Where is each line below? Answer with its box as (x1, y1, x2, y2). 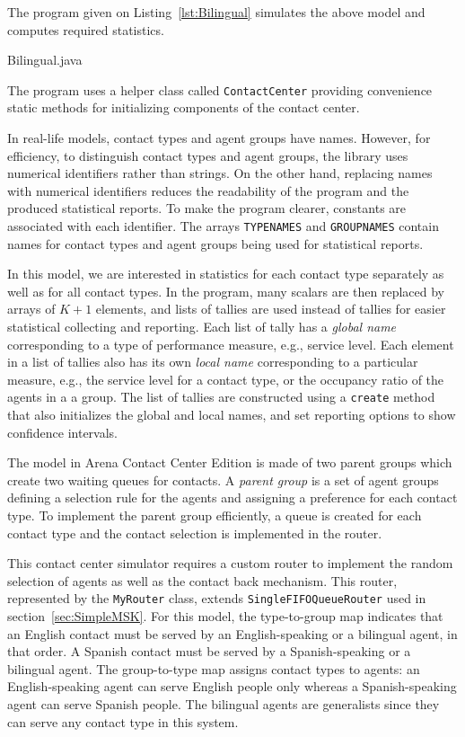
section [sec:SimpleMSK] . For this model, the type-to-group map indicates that (7, 607, 443, 626)
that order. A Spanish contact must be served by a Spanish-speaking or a (7, 642, 411, 661)
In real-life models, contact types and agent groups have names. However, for (7, 129, 431, 147)
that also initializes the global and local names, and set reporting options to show (7, 405, 456, 424)
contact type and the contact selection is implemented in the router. (7, 523, 382, 542)
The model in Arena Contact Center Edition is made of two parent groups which (7, 453, 452, 472)
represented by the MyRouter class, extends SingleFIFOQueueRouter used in (7, 589, 426, 608)
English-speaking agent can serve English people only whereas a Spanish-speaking (7, 677, 457, 696)
